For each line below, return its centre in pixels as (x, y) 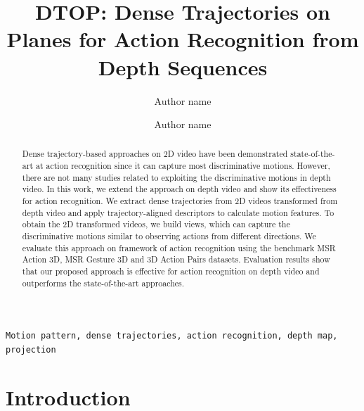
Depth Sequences (183, 67)
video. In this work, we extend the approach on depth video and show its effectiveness (179, 189)
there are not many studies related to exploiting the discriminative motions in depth (176, 177)
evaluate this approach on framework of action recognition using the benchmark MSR (179, 247)
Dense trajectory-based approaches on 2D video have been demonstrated (155, 154)
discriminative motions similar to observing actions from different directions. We (169, 236)
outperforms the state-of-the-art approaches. (103, 283)
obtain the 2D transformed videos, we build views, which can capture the (156, 224)
